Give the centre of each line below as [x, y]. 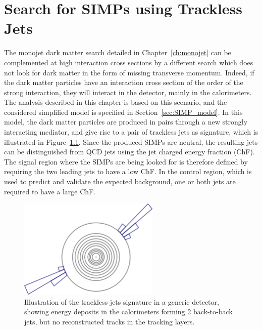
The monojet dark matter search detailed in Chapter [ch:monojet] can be [118, 52]
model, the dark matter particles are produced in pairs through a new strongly [126, 122]
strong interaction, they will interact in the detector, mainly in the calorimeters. [128, 92]
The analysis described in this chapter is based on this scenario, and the [116, 102]
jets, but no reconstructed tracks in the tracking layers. [110, 321]
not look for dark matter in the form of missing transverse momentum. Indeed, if [129, 72]
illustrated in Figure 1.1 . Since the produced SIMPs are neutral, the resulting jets [131, 141]
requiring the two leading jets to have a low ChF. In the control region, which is [128, 171]
